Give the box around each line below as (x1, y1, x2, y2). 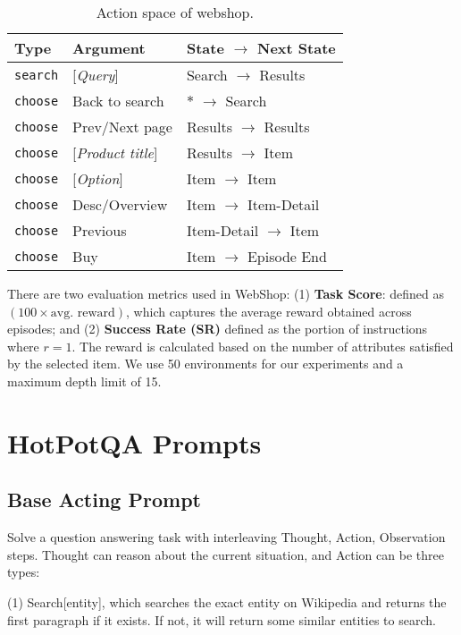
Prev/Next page (72, 116, 172, 137)
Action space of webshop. (96, 2, 254, 22)
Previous (72, 220, 127, 241)
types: (7, 563, 40, 581)
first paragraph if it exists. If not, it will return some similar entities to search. (7, 610, 436, 629)
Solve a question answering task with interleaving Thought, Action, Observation (7, 528, 446, 546)
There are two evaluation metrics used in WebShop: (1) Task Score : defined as (7, 284, 445, 302)
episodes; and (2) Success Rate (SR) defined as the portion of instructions (7, 319, 428, 338)
